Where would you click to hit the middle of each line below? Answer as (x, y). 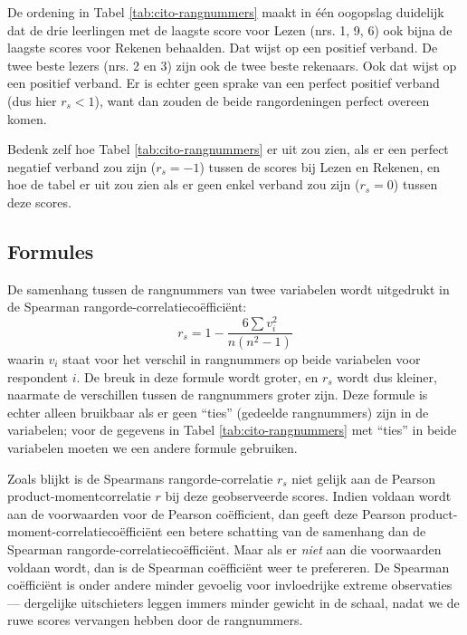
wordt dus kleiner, (387, 376)
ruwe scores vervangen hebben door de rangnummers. (155, 620)
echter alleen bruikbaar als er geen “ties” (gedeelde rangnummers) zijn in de (218, 412)
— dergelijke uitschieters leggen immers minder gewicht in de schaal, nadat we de (233, 602)
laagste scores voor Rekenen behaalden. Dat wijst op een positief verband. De (223, 48)
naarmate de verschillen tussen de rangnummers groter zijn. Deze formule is (218, 394)
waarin (26, 359)
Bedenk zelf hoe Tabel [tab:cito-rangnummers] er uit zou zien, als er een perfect (228, 149)
